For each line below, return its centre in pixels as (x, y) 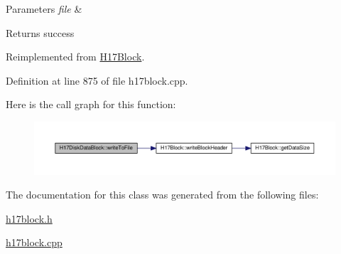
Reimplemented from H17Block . (75, 57)
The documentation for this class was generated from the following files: (162, 195)
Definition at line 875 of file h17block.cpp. (97, 80)
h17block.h (29, 218)
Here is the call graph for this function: (91, 104)
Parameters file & (44, 9)
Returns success (40, 32)
